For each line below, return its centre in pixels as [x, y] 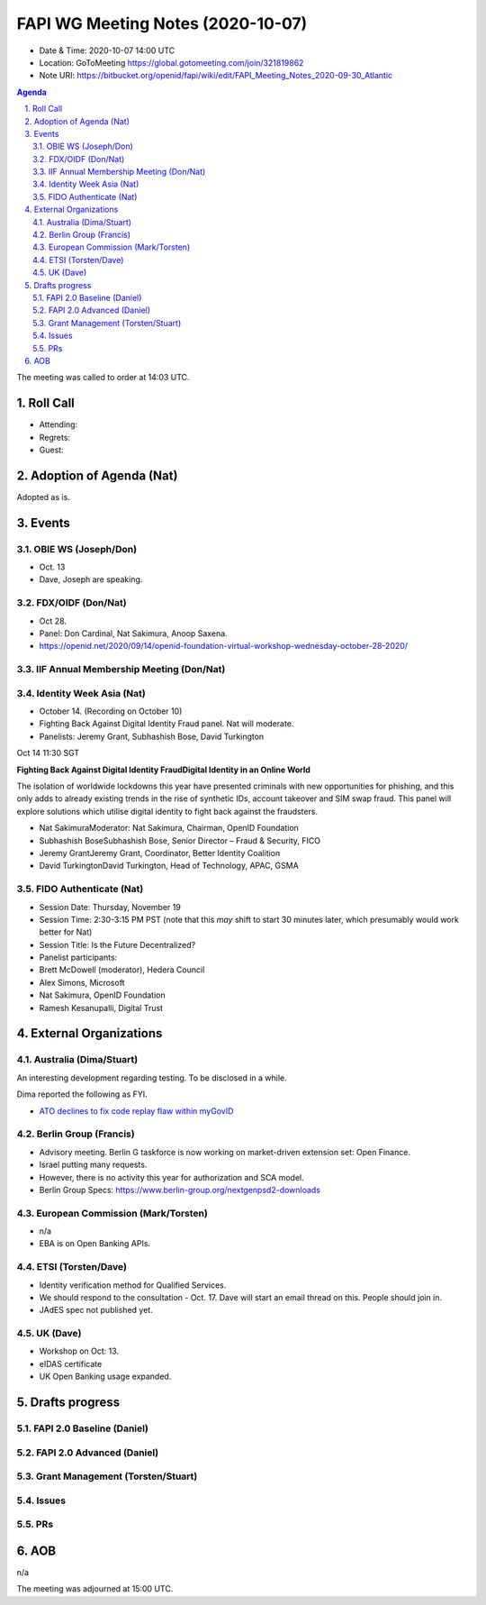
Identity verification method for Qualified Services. [133, 1285]
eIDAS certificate [71, 1363]
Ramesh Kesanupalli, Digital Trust [101, 1008]
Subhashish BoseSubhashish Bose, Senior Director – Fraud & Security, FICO [180, 840]
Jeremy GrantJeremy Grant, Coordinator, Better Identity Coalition [160, 853]
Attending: [58, 424]
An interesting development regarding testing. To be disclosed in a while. [152, 1078]
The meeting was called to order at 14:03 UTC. [103, 378]
